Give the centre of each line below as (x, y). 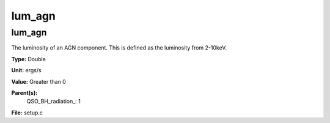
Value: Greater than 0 (39, 81)
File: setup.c (27, 113)
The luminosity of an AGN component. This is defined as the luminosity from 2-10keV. (119, 48)
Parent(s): (24, 92)
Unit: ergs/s (27, 70)
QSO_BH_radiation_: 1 (53, 102)
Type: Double (28, 59)
